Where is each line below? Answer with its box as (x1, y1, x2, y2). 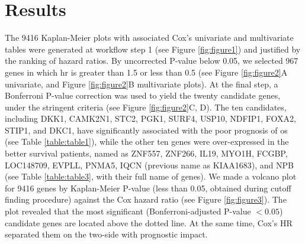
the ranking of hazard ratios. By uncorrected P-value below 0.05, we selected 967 (5, 54, 298, 67)
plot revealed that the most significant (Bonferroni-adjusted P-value (5, 205, 251, 217)
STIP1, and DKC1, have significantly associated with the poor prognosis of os (5, 123, 288, 136)
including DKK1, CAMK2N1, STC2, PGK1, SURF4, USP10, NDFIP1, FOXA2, (5, 112, 296, 125)
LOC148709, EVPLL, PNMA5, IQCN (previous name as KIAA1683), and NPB (5, 158, 294, 171)
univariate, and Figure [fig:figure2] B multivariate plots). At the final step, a (5, 77, 278, 90)
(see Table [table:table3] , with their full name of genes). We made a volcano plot (5, 170, 297, 183)
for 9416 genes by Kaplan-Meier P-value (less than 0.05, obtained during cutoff (5, 181, 291, 194)
